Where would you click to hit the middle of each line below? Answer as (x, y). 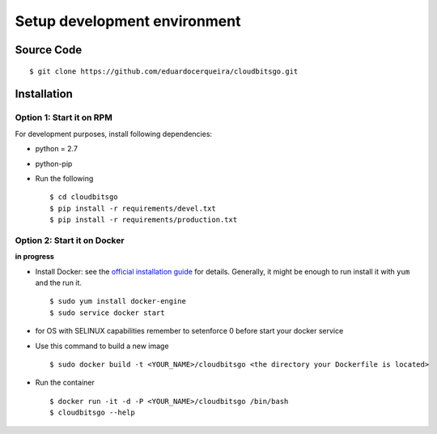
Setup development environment (128, 21)
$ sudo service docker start (107, 313)
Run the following (64, 178)
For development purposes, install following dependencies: (114, 134)
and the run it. (59, 283)
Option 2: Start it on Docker (70, 240)
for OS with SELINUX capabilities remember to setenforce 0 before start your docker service (189, 331)
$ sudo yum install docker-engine (118, 301)
